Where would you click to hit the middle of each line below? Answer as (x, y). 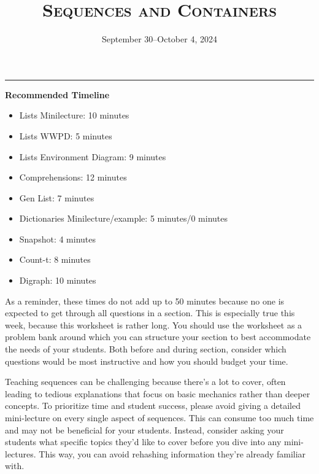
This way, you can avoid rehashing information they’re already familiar (172, 453)
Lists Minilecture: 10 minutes (74, 115)
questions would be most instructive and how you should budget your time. (147, 361)
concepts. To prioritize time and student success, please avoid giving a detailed (153, 406)
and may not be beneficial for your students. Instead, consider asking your (144, 429)
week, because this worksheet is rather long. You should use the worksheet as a (154, 324)
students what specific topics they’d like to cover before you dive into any (143, 442)
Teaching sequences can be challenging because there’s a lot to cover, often (145, 382)
